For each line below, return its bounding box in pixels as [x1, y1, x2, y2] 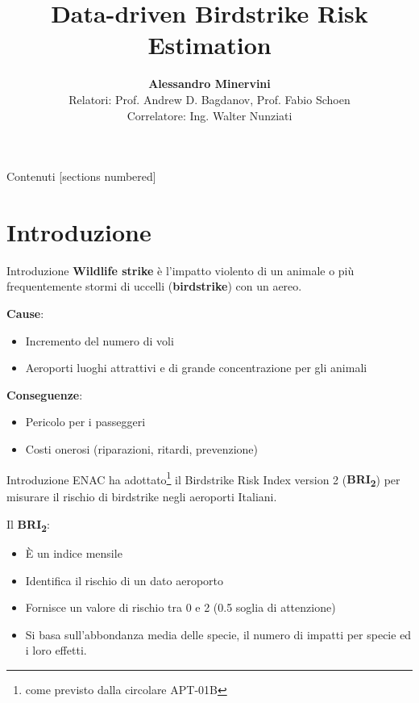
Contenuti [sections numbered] [6, 168, 156, 185]
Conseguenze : [6, 386, 83, 403]
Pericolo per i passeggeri [25, 413, 146, 430]
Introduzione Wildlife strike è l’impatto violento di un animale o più [6, 262, 355, 278]
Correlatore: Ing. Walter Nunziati [127, 107, 292, 123]
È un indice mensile [25, 545, 122, 562]
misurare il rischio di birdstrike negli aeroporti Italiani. [6, 488, 277, 505]
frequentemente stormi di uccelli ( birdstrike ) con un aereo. [6, 278, 302, 295]
